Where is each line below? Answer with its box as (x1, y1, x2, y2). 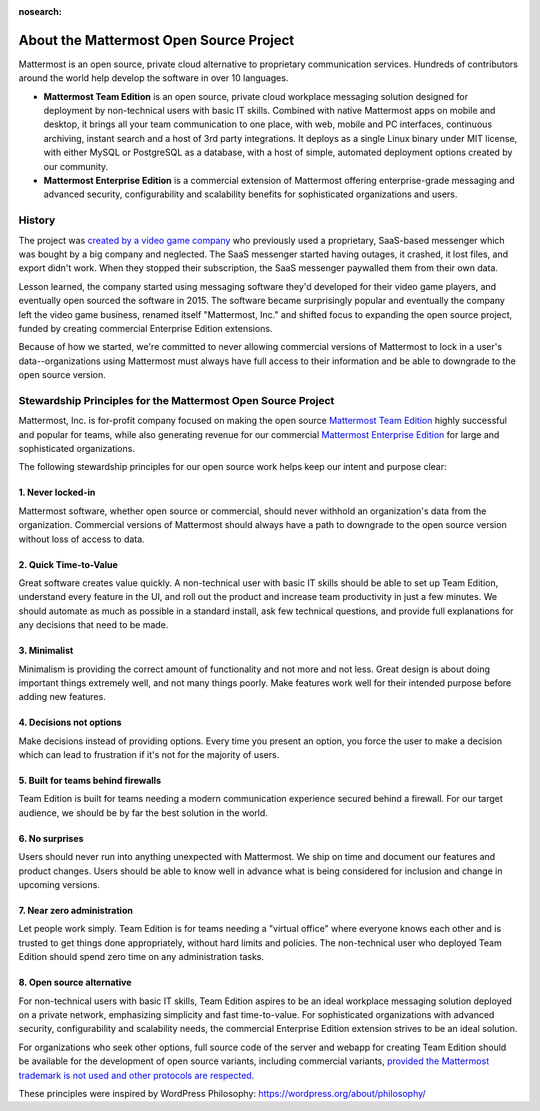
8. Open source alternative (18, 976, 132, 989)
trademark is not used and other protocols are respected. (18, 1069, 255, 1081)
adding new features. (18, 691, 107, 703)
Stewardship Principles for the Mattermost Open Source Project (18, 393, 335, 407)
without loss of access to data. (18, 533, 145, 545)
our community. (43, 160, 109, 172)
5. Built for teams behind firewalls (18, 775, 162, 787)
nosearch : (18, 6, 62, 17)
